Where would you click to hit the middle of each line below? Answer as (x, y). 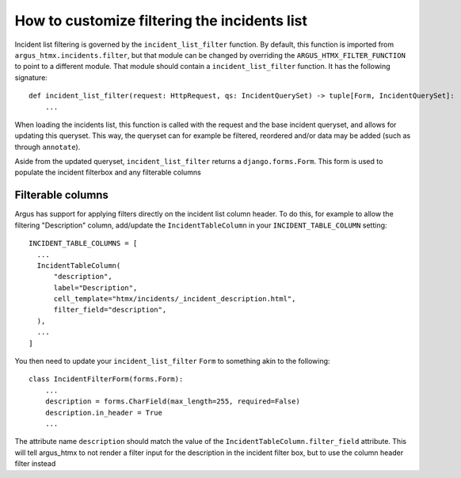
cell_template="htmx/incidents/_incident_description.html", (175, 299)
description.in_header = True (103, 413)
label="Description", (95, 288)
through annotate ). (48, 147)
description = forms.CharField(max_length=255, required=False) (172, 402)
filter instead (35, 464)
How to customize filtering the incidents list (161, 21)
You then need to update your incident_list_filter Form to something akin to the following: (172, 361)
